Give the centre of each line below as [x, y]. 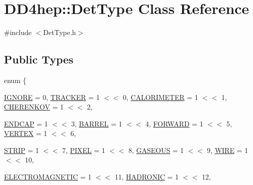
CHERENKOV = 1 [34, 107]
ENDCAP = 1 [26, 123]
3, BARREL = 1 [97, 123]
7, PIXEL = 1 [84, 150]
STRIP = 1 [22, 150]
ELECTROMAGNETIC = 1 [48, 177]
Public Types [39, 59]
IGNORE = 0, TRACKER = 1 [52, 97]
